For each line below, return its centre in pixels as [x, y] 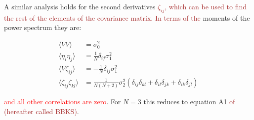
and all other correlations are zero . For [63, 102]
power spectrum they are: [43, 27]
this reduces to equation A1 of [189, 102]
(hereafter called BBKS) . [42, 111]
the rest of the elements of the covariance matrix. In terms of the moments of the [127, 17]
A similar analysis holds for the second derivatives [80, 6]
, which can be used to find [206, 6]
